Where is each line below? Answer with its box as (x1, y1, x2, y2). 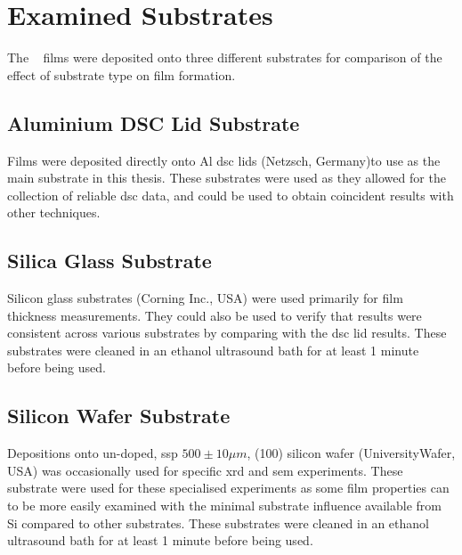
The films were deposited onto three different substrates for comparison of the (7, 48, 442, 67)
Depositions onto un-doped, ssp (7, 444, 178, 462)
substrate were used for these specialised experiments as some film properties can (7, 478, 450, 497)
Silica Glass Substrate (7, 247, 212, 274)
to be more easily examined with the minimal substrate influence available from (7, 496, 442, 515)
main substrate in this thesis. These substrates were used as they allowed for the (7, 168, 446, 187)
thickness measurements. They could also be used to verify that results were (7, 306, 422, 324)
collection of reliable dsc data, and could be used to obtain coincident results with (7, 185, 454, 204)
